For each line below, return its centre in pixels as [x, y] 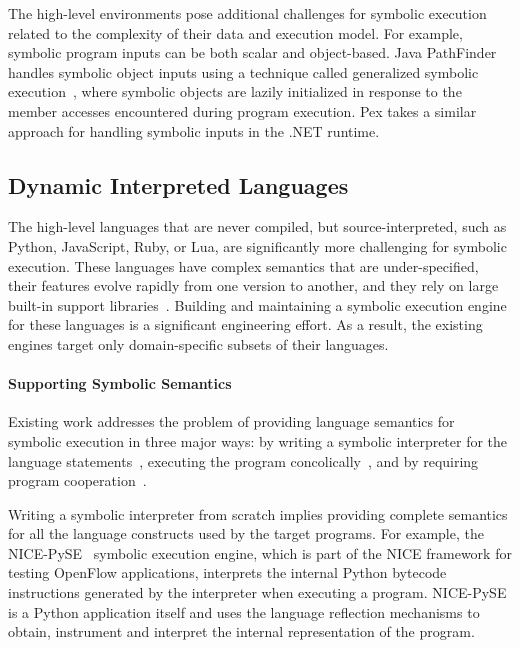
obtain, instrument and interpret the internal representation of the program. [241, 631]
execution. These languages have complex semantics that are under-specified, [243, 265]
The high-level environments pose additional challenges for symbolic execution [247, 13]
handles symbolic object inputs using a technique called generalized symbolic [243, 71]
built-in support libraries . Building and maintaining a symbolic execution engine [257, 304]
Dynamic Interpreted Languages [178, 184]
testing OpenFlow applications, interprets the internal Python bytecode [227, 572]
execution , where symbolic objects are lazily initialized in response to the [235, 91]
